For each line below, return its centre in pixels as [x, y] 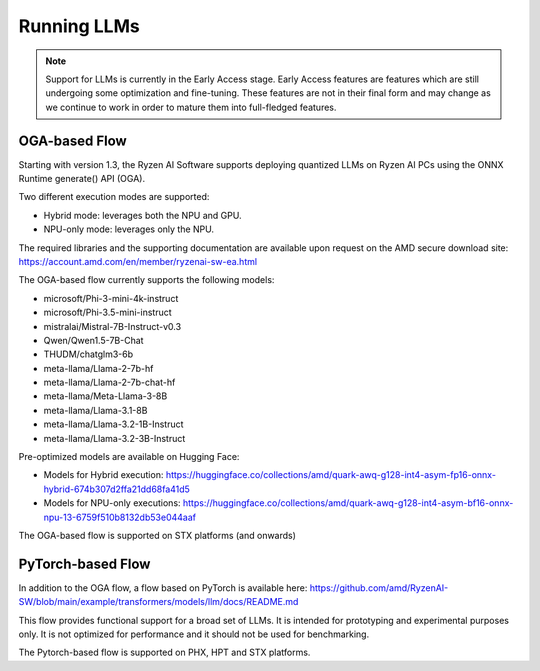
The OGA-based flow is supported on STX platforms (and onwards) [157, 535]
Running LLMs [79, 26]
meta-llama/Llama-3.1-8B [95, 410]
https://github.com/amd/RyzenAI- [379, 587]
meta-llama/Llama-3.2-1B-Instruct [113, 424]
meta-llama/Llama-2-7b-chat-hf [109, 382]
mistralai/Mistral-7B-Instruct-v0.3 [112, 326]
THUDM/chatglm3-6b [88, 354]
